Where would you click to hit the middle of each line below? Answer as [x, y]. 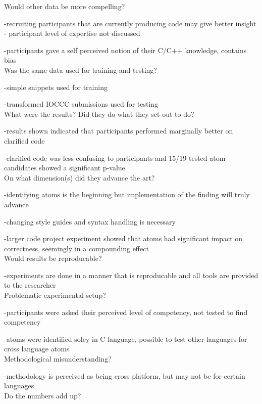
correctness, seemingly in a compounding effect [76, 248]
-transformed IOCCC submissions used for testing [81, 104]
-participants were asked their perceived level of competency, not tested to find [126, 312]
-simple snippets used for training [56, 87]
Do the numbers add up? [43, 395]
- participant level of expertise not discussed [72, 33]
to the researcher [30, 285]
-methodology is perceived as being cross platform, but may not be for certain [125, 375]
